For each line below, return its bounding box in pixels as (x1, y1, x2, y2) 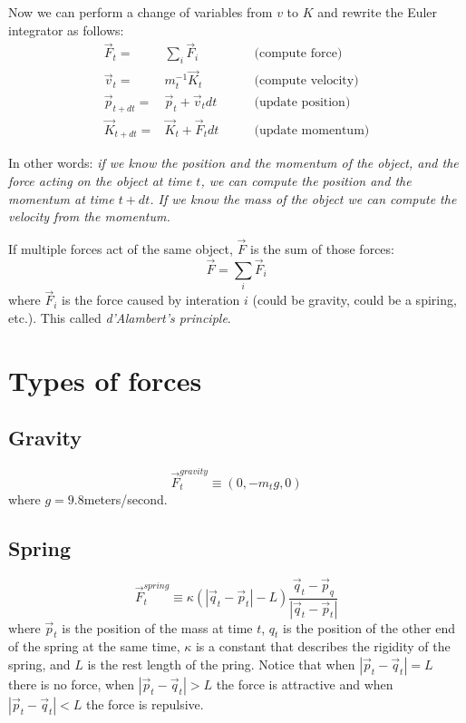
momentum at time (8, 189, 114, 208)
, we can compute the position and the (200, 171, 412, 190)
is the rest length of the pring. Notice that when (87, 654, 355, 673)
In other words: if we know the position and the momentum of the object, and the (8, 153, 459, 172)
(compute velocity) (254, 74, 359, 88)
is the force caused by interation (62, 290, 240, 309)
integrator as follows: (8, 20, 124, 39)
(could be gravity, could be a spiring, (252, 290, 457, 309)
